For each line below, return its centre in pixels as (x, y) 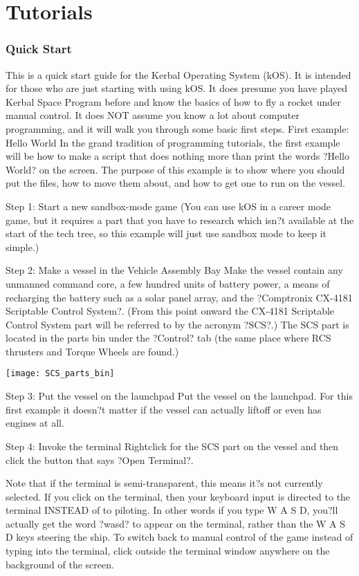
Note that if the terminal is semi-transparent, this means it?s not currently (164, 483)
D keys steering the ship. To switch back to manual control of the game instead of (179, 537)
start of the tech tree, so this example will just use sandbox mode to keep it (166, 233)
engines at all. (35, 423)
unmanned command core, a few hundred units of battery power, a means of (168, 283)
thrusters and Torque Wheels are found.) (92, 351)
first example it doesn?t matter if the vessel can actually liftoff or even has (164, 409)
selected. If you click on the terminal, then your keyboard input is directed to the (178, 496)
